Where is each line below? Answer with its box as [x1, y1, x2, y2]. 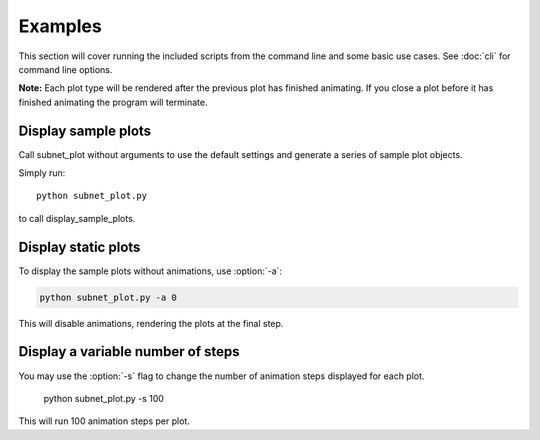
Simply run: [18, 167, 66, 179]
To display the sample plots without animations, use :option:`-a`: [18, 265, 283, 277]
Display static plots [18, 238, 141, 255]
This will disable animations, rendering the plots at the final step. [18, 317, 284, 329]
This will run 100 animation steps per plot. [18, 415, 190, 427]
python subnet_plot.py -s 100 [43, 392, 165, 404]
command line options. [18, 63, 113, 75]
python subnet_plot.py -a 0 [39, 291, 177, 303]
